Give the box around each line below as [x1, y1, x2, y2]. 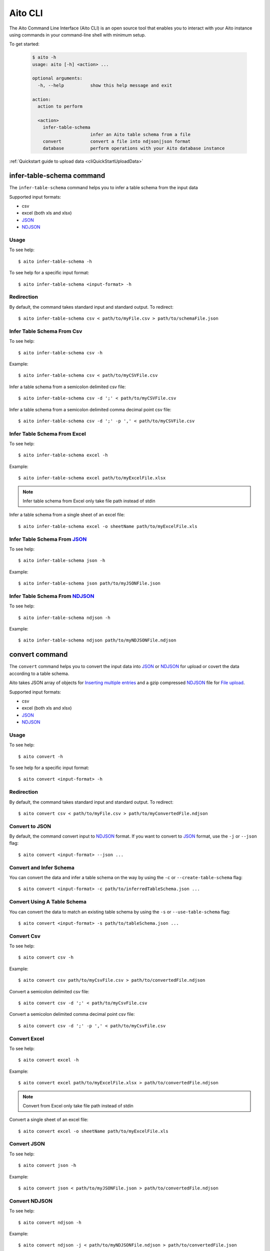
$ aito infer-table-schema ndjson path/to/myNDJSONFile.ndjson [18, 638, 176, 643]
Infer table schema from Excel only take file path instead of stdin [22, 498, 155, 504]
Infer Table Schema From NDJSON [9, 592, 94, 599]
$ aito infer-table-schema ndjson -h [18, 614, 111, 620]
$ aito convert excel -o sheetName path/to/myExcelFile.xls [18, 1128, 168, 1134]
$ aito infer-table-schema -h [18, 258, 92, 264]
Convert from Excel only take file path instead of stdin [22, 1102, 133, 1108]
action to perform [37, 104, 82, 110]
